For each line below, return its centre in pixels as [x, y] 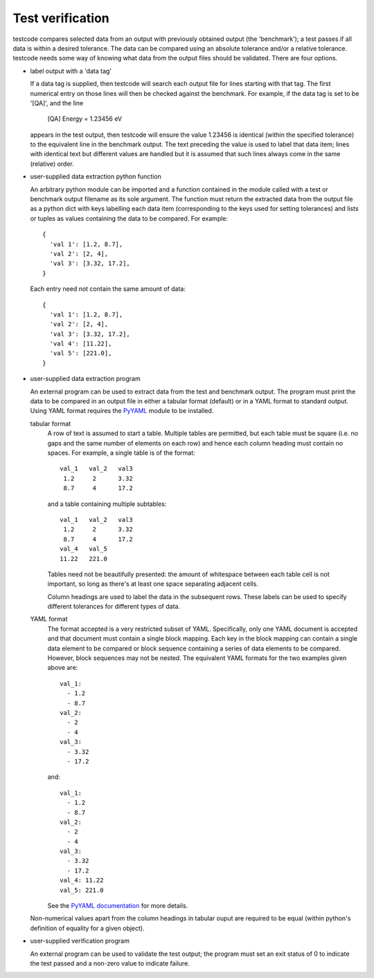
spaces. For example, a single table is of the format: [121, 453]
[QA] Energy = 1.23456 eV [85, 119]
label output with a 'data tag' [71, 71]
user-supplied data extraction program [86, 379]
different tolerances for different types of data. [114, 607]
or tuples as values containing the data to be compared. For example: [129, 218]
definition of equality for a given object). [87, 928]
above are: [63, 668]
